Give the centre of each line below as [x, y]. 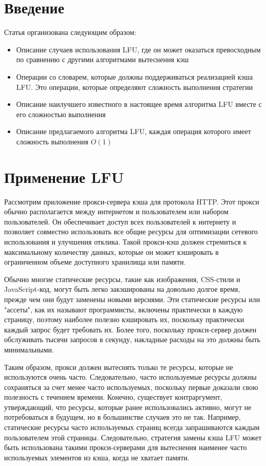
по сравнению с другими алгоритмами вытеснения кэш [102, 59]
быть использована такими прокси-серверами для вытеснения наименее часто [126, 447]
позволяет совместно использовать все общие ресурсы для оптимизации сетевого [131, 231]
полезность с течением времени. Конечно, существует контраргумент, [113, 397]
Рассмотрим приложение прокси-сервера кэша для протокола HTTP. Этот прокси [132, 201]
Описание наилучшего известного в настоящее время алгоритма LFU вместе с [139, 104]
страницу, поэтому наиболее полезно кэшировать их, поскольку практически [124, 319]
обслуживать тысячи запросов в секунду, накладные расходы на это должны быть [132, 339]
